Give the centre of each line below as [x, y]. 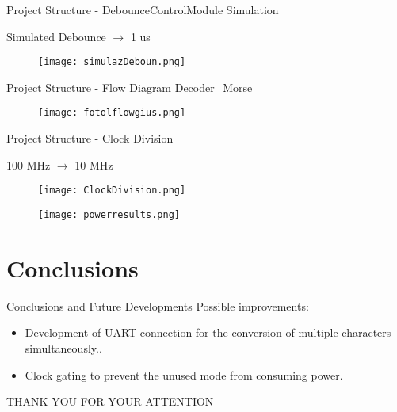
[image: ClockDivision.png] [112, 191]
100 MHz [29, 164]
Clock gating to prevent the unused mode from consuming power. [184, 374]
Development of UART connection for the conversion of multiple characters [208, 332]
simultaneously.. [63, 347]
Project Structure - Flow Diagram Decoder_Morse [130, 87]
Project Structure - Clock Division [90, 138]
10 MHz [94, 164]
